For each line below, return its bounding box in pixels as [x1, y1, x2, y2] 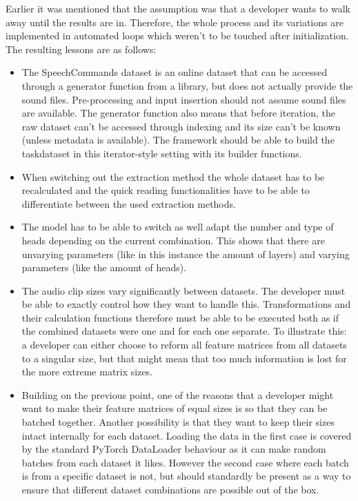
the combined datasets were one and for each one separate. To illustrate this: [21, 324, 347, 338]
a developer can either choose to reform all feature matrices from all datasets [21, 337, 347, 352]
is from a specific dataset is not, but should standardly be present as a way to [21, 469, 351, 483]
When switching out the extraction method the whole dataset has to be [21, 169, 325, 184]
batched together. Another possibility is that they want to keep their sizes [21, 415, 335, 429]
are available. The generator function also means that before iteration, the [21, 106, 335, 120]
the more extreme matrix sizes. [21, 364, 153, 379]
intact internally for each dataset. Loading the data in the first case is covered [21, 428, 352, 442]
